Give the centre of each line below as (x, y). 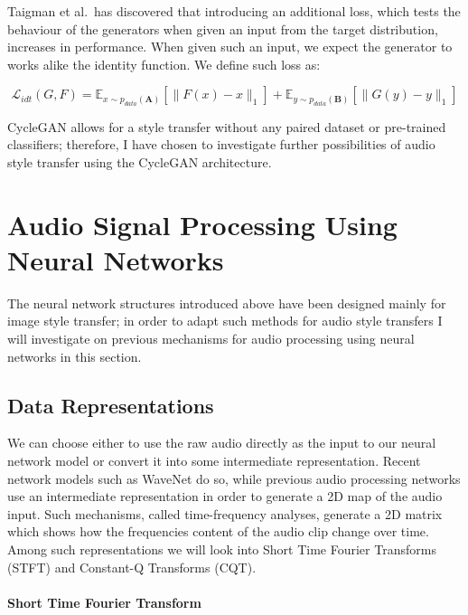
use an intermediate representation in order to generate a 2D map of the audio (225, 496)
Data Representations (111, 405)
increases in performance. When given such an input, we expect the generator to (230, 47)
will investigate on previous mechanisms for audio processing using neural (211, 339)
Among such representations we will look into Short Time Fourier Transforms (222, 549)
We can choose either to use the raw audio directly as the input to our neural (222, 443)
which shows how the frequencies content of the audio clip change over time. (218, 531)
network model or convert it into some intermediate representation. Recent (214, 461)
